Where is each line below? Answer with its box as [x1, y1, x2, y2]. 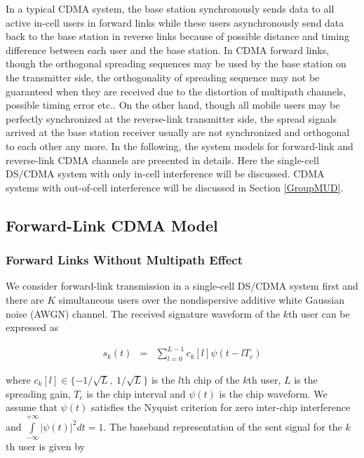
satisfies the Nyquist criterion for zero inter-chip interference [91, 400, 351, 415]
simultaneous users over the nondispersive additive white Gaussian [58, 292, 344, 307]
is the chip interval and [86, 386, 186, 400]
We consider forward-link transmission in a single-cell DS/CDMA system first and [6, 278, 358, 293]
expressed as [6, 320, 59, 335]
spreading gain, [6, 386, 71, 400]
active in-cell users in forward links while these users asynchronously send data [6, 15, 344, 29]
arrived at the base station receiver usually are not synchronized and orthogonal [6, 125, 350, 140]
